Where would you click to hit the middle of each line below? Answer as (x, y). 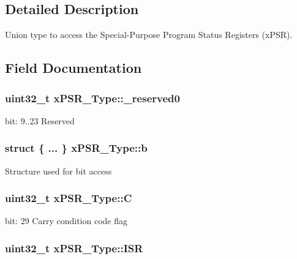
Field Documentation (73, 68)
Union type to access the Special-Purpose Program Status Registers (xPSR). (149, 35)
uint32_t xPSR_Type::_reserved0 (92, 98)
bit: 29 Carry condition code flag (66, 221)
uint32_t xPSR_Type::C (69, 198)
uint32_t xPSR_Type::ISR (74, 248)
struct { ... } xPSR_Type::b (76, 148)
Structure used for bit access (58, 171)
